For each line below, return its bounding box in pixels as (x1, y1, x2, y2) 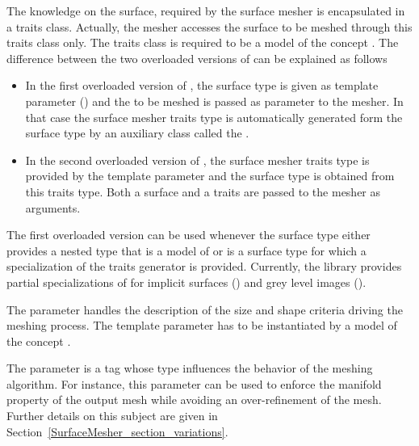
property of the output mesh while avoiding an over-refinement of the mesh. (6, 391, 382, 408)
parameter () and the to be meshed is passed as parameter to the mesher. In (25, 92, 404, 109)
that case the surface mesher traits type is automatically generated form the (25, 108, 403, 125)
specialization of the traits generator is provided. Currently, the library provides (6, 258, 402, 275)
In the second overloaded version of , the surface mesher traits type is (25, 151, 370, 168)
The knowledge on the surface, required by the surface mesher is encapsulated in (6, 2, 405, 19)
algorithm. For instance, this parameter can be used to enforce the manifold (6, 375, 382, 392)
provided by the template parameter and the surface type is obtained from (25, 167, 395, 184)
